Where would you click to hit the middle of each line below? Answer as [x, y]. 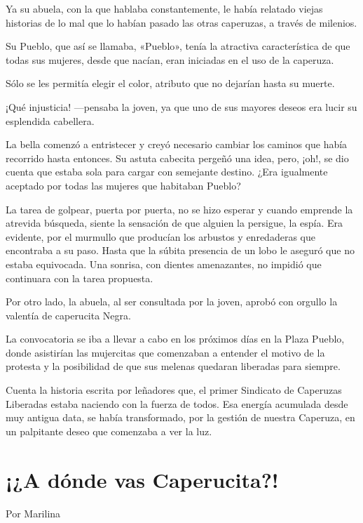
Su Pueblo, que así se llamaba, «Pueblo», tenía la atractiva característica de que [178, 46]
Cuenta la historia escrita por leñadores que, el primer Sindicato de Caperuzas [174, 390]
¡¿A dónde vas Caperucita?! [142, 479]
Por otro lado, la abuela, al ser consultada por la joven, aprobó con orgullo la [172, 302]
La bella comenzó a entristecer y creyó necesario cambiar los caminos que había [177, 144]
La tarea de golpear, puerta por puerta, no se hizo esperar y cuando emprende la [179, 209]
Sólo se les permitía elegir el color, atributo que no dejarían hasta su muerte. [170, 83]
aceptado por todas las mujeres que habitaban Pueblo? [123, 185]
